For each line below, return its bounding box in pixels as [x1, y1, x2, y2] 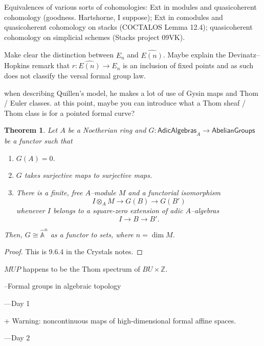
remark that [32, 60, 70, 71]
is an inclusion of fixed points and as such [122, 60, 254, 71]
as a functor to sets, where [50, 229, 134, 239]
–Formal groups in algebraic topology [4, 280, 121, 291]
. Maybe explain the [163, 49, 226, 60]
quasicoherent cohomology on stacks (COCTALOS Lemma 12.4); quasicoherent [4, 22, 253, 32]
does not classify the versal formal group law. [4, 70, 146, 80]
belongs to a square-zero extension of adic [53, 205, 183, 216]
